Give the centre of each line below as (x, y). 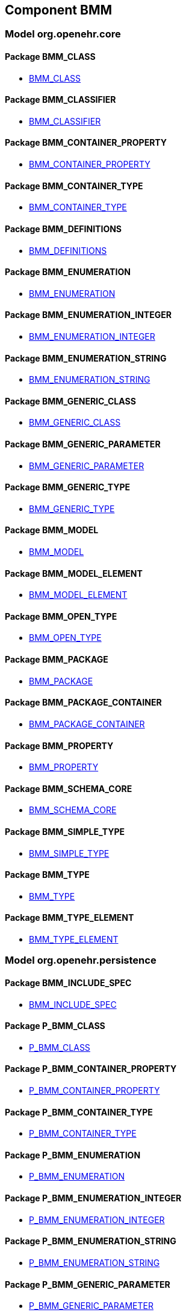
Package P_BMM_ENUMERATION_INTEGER (93, 1198)
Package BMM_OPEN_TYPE (61, 616)
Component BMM (59, 10)
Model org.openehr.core (63, 34)
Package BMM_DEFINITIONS (64, 229)
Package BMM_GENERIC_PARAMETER (83, 444)
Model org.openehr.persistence (81, 960)
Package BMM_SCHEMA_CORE (69, 788)
